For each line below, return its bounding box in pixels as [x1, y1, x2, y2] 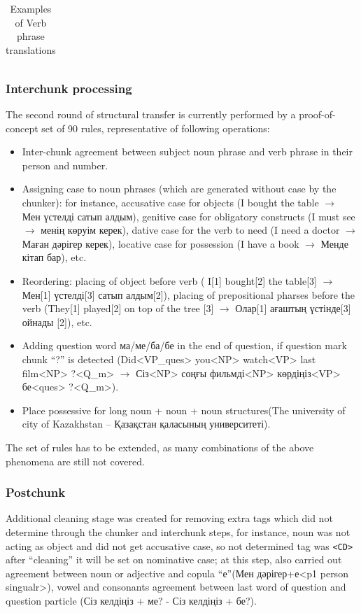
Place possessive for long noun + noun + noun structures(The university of [22, 402, 346, 417]
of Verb [15, 15, 47, 29]
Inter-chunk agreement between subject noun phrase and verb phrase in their [22, 144, 353, 159]
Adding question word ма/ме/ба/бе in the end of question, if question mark [22, 338, 347, 353]
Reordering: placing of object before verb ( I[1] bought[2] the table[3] [22, 274, 317, 288]
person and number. [22, 157, 108, 172]
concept [6, 120, 38, 135]
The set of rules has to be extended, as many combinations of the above [6, 439, 314, 454]
